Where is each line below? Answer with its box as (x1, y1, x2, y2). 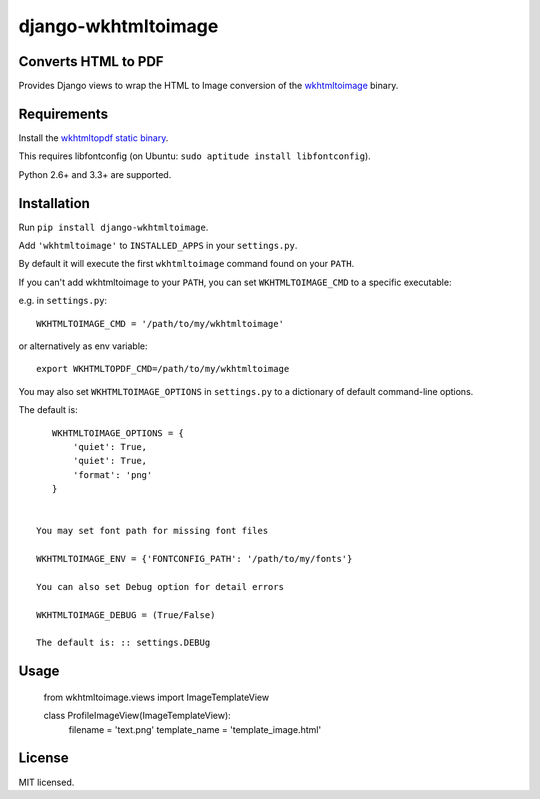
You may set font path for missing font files (36, 525, 269, 537)
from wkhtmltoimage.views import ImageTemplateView (43, 691, 270, 703)
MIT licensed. (18, 776, 75, 788)
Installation (18, 195, 90, 212)
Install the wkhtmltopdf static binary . (18, 131, 169, 144)
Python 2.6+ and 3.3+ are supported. (18, 168, 172, 180)
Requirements (18, 105, 109, 122)
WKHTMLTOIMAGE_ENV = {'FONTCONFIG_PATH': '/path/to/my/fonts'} (36, 553, 353, 565)
